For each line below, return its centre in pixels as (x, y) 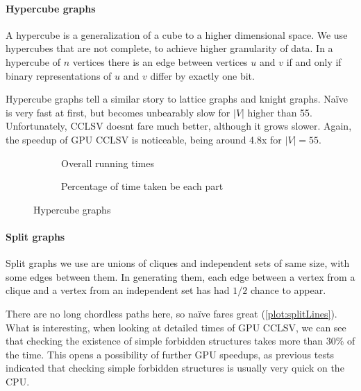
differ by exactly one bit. (202, 75)
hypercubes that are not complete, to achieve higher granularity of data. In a (169, 48)
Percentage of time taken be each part (142, 186)
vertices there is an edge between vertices (160, 61)
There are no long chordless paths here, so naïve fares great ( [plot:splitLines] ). (171, 313)
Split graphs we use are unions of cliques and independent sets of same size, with (178, 263)
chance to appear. (288, 290)
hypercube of (33, 61)
